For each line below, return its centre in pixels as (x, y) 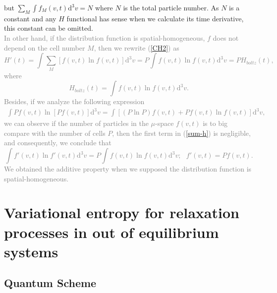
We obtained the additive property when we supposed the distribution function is (128, 169)
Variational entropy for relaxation (122, 212)
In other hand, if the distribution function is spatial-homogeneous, (105, 37)
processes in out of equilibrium (111, 232)
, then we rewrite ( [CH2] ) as (137, 47)
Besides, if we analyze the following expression (74, 101)
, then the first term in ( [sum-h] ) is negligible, (181, 133)
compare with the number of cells (55, 133)
